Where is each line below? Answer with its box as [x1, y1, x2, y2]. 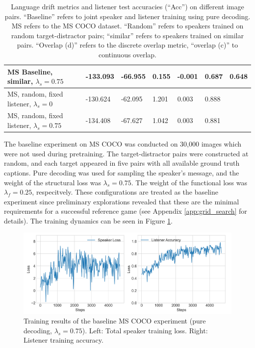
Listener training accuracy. [24, 335, 103, 345]
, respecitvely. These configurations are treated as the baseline [32, 187, 219, 197]
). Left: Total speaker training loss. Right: [82, 325, 208, 335]
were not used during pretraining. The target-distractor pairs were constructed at [4, 148, 249, 158]
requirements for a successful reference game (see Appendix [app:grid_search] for [4, 206, 247, 216]
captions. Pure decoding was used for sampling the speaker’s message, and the [4, 167, 239, 177]
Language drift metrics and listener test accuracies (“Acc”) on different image [11, 1, 244, 11]
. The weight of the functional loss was [131, 177, 247, 187]
